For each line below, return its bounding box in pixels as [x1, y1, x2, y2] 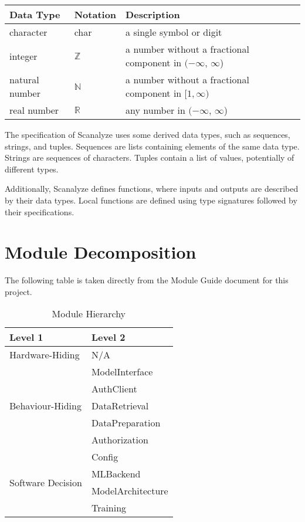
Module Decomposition [5, 240, 196, 264]
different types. [5, 162, 59, 175]
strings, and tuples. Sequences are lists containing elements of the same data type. [5, 140, 300, 152]
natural [9, 73, 39, 86]
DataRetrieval [91, 399, 149, 413]
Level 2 [91, 330, 126, 344]
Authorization [91, 433, 148, 447]
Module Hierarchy [52, 307, 126, 321]
